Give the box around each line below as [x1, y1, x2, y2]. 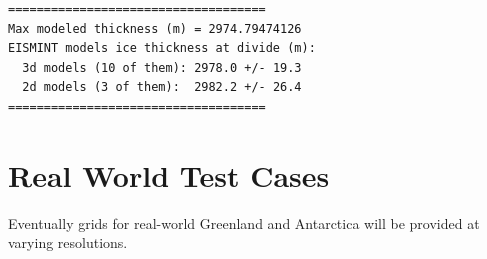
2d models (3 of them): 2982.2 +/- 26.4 [22, 80, 302, 95]
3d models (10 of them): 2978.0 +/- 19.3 [22, 60, 302, 75]
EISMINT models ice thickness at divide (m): [8, 41, 316, 56]
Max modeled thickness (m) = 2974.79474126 [8, 21, 302, 36]
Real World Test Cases [8, 154, 330, 195]
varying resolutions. [8, 232, 128, 253]
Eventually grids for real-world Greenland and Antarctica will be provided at [8, 212, 480, 233]
